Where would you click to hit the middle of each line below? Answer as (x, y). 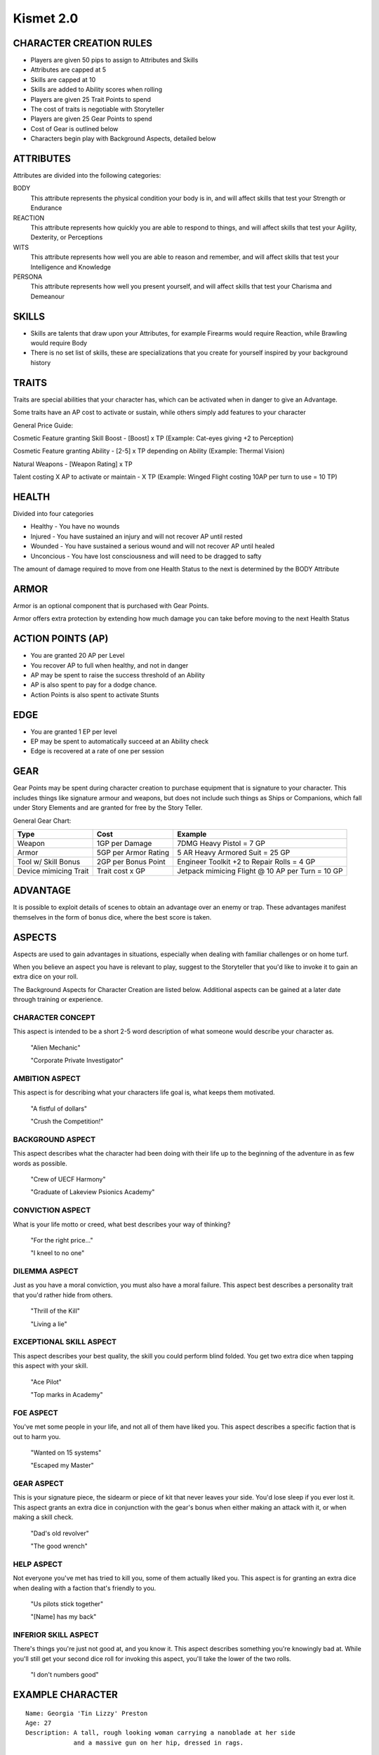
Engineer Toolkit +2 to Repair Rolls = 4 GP (246, 861)
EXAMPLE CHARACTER (66, 1695)
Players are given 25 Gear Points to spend (91, 119)
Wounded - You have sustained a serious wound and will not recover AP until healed (153, 546)
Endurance (46, 208)
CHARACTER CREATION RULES (83, 43)
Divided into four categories (53, 514)
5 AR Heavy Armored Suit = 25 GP (234, 852)
